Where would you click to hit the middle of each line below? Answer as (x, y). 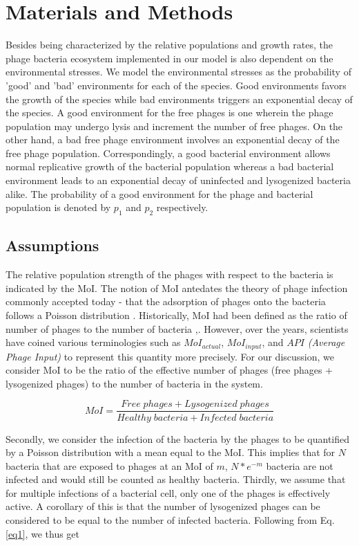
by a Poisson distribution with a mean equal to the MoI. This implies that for (171, 452)
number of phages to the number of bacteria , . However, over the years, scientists (177, 328)
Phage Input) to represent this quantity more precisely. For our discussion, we (170, 356)
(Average (326, 342)
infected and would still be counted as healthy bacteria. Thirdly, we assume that (176, 479)
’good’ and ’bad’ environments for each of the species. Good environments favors (176, 85)
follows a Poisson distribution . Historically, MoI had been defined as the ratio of (176, 315)
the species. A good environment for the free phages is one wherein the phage (169, 112)
